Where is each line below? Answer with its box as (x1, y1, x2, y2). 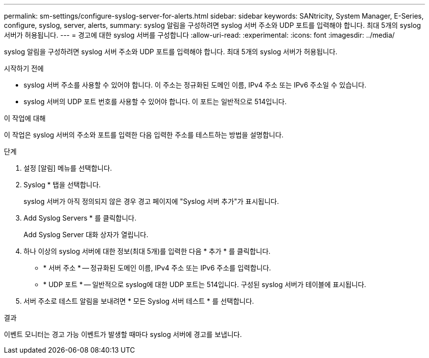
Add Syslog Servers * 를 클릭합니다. (24, 214, 137, 222)
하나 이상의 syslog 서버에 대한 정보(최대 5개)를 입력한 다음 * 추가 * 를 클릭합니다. (24, 247, 271, 255)
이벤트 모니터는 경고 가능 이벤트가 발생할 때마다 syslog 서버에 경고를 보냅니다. (4, 330, 242, 338)
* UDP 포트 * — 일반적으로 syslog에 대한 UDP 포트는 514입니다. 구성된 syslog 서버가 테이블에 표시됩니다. (43, 280, 366, 289)
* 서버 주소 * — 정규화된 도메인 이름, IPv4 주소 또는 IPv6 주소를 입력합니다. (43, 264, 271, 272)
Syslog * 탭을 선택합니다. (24, 180, 101, 189)
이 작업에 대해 (4, 114, 46, 122)
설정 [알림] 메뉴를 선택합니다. (24, 164, 112, 172)
